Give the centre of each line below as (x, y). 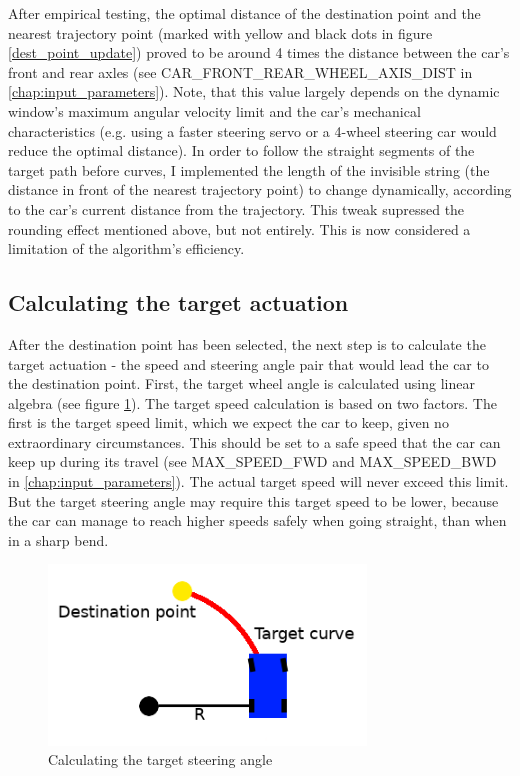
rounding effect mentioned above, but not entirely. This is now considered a (239, 228)
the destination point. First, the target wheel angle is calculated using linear (241, 383)
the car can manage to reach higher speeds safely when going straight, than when (257, 520)
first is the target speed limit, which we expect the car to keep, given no (228, 422)
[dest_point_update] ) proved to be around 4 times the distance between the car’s (259, 52)
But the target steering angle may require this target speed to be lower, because (253, 500)
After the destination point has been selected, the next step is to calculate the (247, 343)
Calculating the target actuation (178, 302)
